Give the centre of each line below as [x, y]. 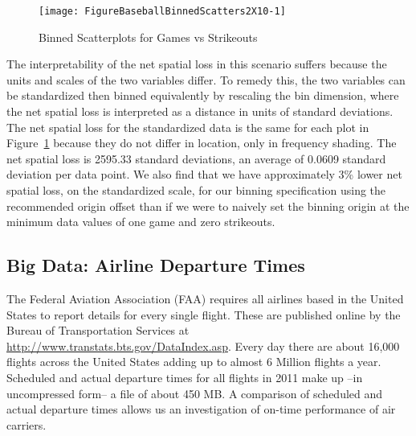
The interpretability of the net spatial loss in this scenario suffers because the [197, 64]
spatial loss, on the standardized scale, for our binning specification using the [196, 190]
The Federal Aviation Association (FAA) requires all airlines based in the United [205, 298]
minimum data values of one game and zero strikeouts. [141, 222]
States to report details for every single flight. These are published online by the [204, 314]
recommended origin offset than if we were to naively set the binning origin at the [208, 206]
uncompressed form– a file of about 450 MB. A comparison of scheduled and [195, 393]
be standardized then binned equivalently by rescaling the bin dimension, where [203, 95]
